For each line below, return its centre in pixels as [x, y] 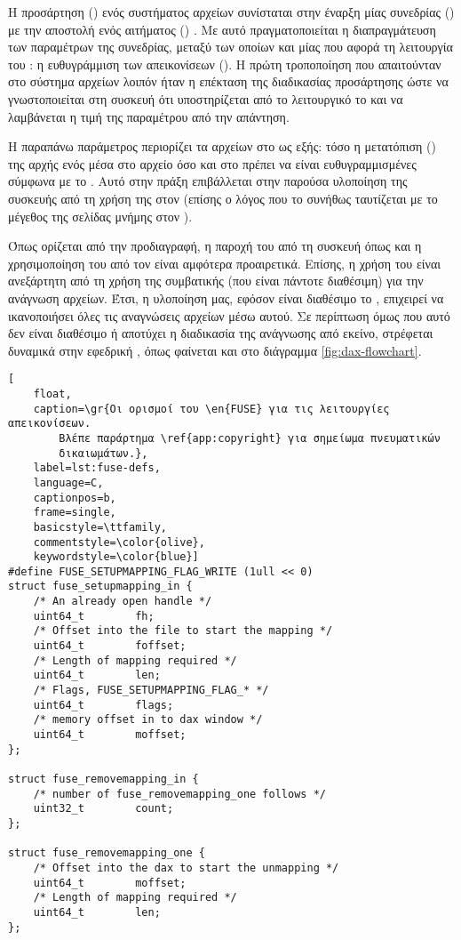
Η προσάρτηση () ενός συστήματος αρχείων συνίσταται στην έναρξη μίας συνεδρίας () [231, 12]
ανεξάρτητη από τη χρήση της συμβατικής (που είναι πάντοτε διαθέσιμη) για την [216, 281]
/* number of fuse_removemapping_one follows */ [179, 794]
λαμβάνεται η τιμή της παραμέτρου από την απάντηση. [149, 116]
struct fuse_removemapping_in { [103, 779]
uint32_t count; [103, 809]
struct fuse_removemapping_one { [107, 853]
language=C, [68, 482]
